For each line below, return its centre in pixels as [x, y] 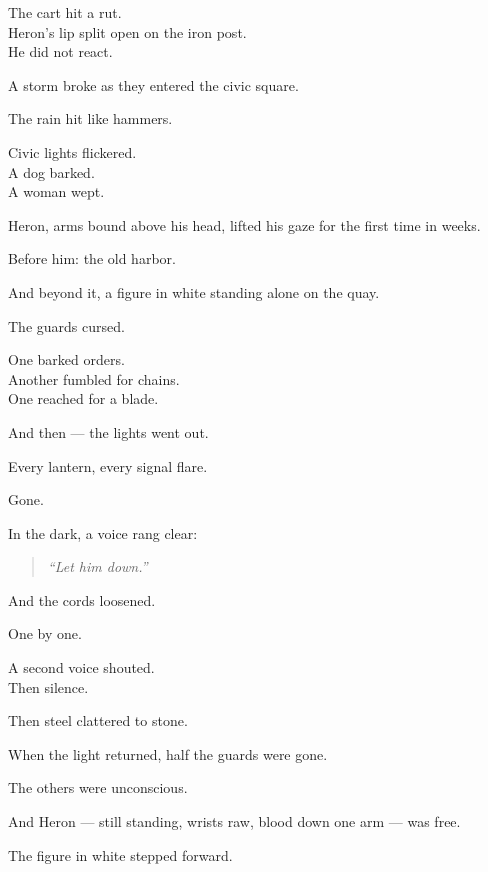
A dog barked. [51, 171]
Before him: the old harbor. [92, 258]
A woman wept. [56, 191]
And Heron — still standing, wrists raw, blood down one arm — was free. [234, 821]
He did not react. [60, 51]
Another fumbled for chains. [94, 378]
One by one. [45, 633]
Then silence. [48, 686]
